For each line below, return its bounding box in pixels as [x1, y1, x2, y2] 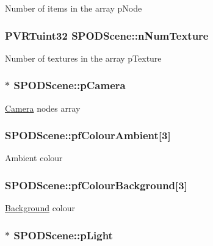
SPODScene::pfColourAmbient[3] [5, 128, 171, 143]
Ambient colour [5, 151, 63, 164]
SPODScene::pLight [13, 227, 113, 242]
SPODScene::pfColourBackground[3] [5, 177, 187, 192]
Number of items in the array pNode [5, 2, 142, 14]
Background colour [5, 201, 76, 214]
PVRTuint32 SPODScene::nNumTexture [5, 27, 209, 43]
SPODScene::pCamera [13, 78, 126, 93]
